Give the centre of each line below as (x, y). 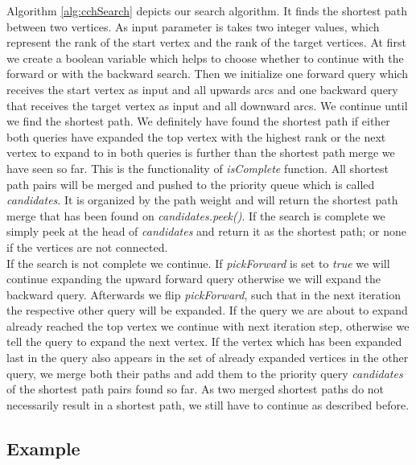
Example (43, 448)
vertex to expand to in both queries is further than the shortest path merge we (201, 152)
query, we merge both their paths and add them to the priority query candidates (205, 373)
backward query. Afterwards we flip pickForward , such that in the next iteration (204, 294)
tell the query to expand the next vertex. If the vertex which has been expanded (204, 342)
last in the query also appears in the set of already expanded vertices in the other (208, 358)
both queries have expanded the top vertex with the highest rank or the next (196, 136)
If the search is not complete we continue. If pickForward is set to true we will (198, 263)
